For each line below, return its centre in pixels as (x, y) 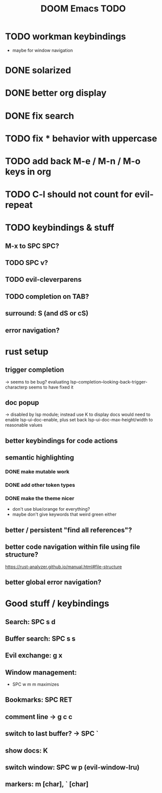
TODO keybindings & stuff (60, 228)
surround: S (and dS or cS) (47, 313)
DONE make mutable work (37, 472)
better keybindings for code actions (61, 440)
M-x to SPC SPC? (32, 246)
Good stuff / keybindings (57, 604)
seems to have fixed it (51, 387)
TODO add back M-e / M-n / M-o (73, 161)
